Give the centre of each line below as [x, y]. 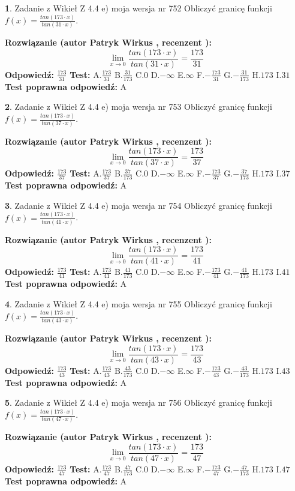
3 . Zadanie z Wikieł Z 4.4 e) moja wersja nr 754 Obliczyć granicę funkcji [139, 205]
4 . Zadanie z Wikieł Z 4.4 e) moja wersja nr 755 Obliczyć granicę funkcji [139, 303]
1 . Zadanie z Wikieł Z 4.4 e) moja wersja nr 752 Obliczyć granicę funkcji [139, 8]
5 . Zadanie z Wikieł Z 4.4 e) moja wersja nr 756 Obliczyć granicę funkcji [139, 402]
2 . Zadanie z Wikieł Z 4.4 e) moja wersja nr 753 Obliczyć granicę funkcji [139, 107]
